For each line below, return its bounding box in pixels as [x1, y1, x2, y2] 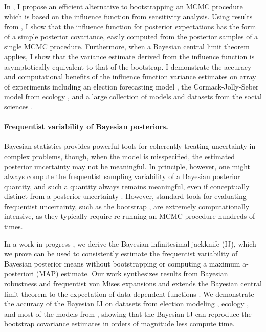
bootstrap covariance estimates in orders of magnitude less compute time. [4, 318, 235, 329]
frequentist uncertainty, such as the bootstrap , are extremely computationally [4, 201, 250, 211]
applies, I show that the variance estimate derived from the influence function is [4, 51, 255, 61]
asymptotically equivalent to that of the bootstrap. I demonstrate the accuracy [4, 61, 252, 72]
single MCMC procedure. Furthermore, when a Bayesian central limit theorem [4, 41, 250, 52]
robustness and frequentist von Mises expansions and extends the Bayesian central [4, 278, 262, 289]
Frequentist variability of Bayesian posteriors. [4, 121, 168, 132]
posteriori [4, 268, 34, 279]
